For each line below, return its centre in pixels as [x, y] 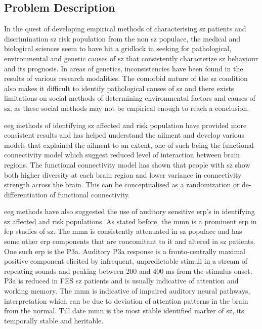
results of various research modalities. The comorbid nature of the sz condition [126, 78]
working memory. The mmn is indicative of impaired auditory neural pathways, [127, 291]
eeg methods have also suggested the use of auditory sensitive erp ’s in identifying [129, 211]
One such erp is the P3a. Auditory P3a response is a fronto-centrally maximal [125, 251]
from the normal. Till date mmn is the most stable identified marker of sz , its [124, 311]
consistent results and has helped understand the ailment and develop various [124, 135]
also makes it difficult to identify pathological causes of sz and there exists [119, 88]
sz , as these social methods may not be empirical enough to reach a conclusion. [127, 108]
